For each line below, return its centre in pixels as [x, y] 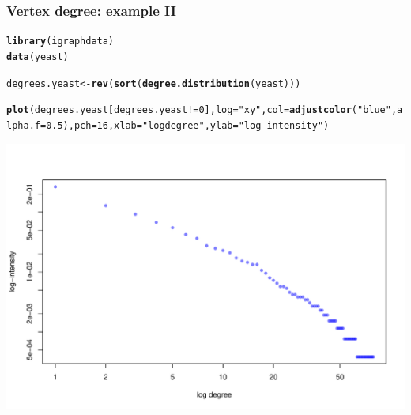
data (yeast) [38, 57]
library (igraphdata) [60, 41]
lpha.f [23, 125]
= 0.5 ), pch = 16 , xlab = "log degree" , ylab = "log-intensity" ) [185, 125]
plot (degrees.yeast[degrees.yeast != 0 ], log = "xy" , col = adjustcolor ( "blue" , [202, 110]
